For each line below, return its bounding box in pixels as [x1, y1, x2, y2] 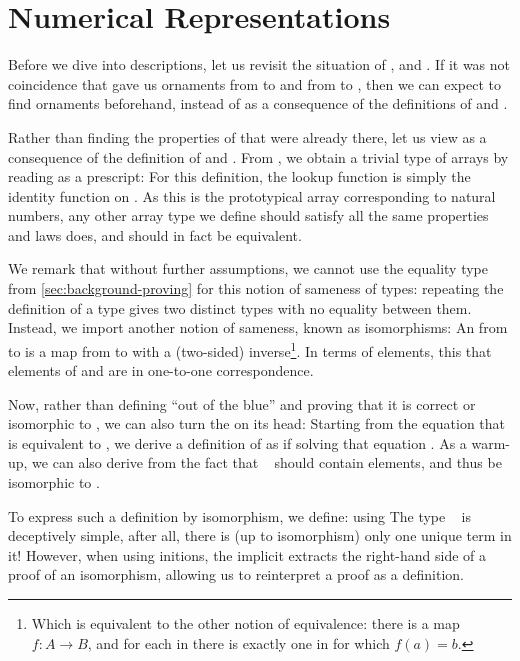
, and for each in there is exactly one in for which [87, 632, 390, 653]
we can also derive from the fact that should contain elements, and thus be [32, 452, 502, 473]
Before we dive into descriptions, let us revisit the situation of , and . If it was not [8, 54, 511, 75]
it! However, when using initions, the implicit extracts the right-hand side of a [8, 544, 486, 565]
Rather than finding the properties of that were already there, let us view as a [8, 126, 487, 147]
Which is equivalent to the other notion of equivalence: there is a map [31, 613, 460, 634]
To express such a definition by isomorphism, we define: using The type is [8, 505, 471, 526]
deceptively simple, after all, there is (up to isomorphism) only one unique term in [8, 525, 512, 546]
